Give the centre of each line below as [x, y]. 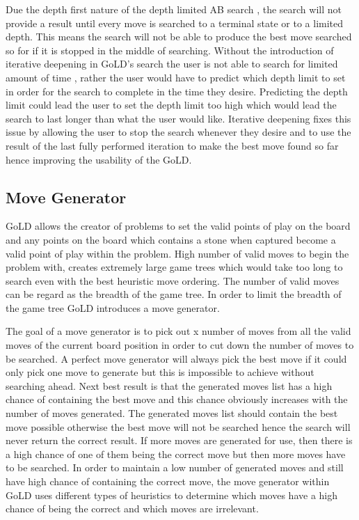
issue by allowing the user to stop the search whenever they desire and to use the [178, 132]
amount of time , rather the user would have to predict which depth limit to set [176, 77]
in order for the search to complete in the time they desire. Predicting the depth [177, 91]
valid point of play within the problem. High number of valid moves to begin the [177, 253]
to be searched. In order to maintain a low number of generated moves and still [175, 467]
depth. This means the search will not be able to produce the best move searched [179, 37]
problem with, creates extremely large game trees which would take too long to [174, 267]
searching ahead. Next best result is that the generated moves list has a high [169, 385]
